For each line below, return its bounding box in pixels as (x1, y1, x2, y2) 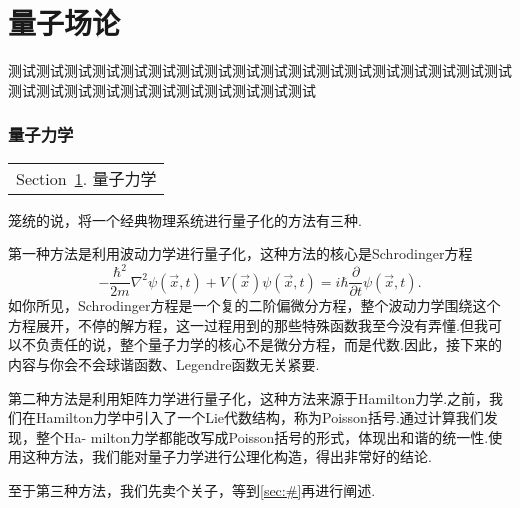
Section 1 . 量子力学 (16, 166, 157, 190)
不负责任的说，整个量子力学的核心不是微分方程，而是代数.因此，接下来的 (21, 334, 502, 355)
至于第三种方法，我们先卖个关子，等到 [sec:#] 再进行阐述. (8, 480, 376, 501)
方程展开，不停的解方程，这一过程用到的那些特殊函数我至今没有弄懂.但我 (8, 314, 488, 335)
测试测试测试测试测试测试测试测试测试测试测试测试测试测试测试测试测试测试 (8, 60, 512, 81)
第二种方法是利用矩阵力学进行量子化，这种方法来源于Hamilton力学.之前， (8, 387, 490, 408)
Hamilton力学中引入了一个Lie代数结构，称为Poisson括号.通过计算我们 (35, 407, 484, 428)
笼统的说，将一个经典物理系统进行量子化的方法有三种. (8, 209, 362, 230)
